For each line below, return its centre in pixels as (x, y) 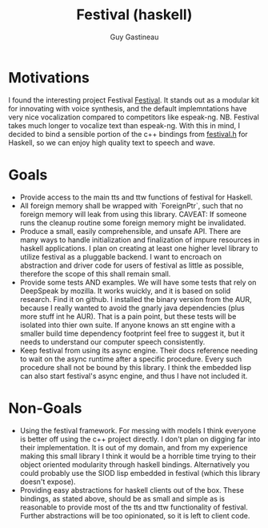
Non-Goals (45, 408)
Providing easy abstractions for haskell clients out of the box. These (132, 490)
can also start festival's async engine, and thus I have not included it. (134, 376)
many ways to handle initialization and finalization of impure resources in (140, 240)
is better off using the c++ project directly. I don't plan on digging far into (140, 439)
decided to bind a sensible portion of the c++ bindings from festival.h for (128, 134)
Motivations (49, 77)
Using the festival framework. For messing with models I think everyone (138, 430)
